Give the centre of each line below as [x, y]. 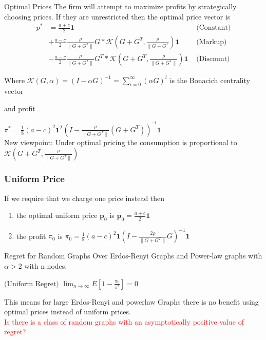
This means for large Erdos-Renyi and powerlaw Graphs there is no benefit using [131, 301]
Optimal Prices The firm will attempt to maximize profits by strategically [120, 6]
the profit [31, 236]
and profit [20, 108]
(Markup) [212, 42]
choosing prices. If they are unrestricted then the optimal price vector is [117, 16]
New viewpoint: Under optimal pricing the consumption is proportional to [121, 142]
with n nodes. [46, 266]
